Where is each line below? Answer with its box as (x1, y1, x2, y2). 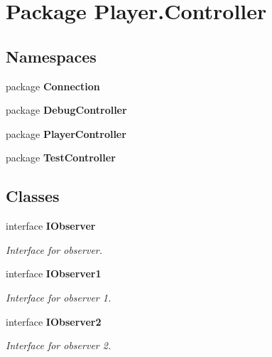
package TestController (6, 150, 116, 165)
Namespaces (6, 45, 97, 67)
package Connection (6, 78, 100, 93)
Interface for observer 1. (6, 289, 111, 304)
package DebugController (6, 102, 127, 117)
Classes (6, 185, 60, 207)
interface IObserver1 (6, 266, 102, 281)
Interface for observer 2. (6, 338, 111, 353)
